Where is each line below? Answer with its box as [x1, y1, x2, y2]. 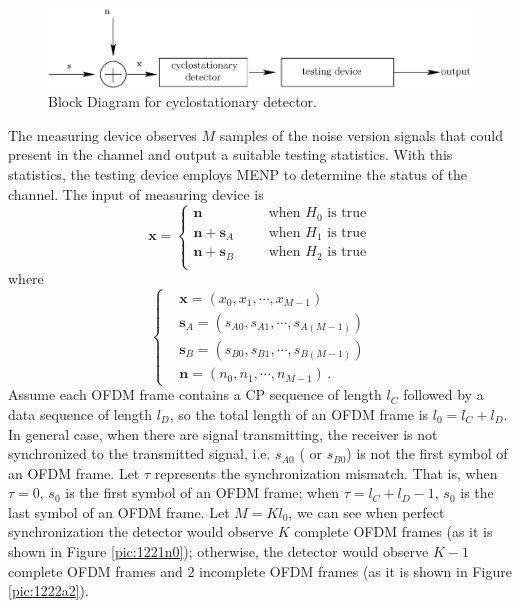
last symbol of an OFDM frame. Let [8, 501, 230, 522]
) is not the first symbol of [346, 443, 508, 464]
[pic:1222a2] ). [8, 580, 89, 601]
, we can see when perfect [288, 501, 445, 522]
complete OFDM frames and [8, 560, 183, 581]
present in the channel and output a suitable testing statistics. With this [8, 144, 453, 165]
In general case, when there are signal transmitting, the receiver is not [8, 423, 438, 444]
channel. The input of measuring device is [8, 183, 264, 204]
